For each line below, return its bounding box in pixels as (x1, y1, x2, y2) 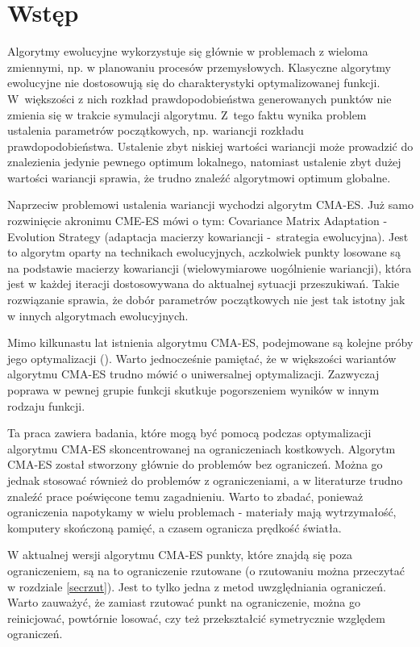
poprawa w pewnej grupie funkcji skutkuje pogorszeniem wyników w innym (7, 382, 380, 398)
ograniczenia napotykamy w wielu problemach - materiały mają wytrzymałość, (7, 503, 397, 520)
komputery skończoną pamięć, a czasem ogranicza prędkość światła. (7, 519, 342, 536)
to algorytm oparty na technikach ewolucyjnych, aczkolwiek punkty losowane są (7, 244, 401, 261)
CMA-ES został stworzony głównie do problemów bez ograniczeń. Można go (7, 456, 383, 473)
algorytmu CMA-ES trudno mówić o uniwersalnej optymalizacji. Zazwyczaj (7, 365, 380, 382)
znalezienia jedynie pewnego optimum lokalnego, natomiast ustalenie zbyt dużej (7, 153, 401, 170)
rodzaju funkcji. (7, 397, 85, 414)
